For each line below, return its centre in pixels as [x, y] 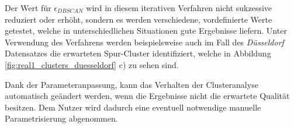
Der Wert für [28, 8]
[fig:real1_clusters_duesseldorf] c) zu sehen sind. [92, 64]
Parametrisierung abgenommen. [61, 118]
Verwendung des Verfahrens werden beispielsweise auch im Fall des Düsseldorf [144, 42]
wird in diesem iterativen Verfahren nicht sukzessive [179, 8]
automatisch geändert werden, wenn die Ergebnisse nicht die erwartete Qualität [147, 96]
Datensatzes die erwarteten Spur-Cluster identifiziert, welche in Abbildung [138, 53]
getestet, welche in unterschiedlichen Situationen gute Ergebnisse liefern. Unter [146, 31]
